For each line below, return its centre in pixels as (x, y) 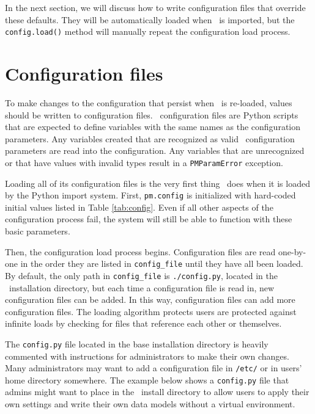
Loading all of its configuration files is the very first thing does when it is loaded (157, 183)
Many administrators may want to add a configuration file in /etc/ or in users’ (154, 368)
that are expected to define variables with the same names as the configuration (153, 127)
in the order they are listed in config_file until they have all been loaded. (162, 263)
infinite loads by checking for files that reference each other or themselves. (143, 323)
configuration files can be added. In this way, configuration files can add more (150, 300)
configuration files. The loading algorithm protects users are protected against (151, 311)
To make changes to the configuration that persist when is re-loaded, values (149, 102)
